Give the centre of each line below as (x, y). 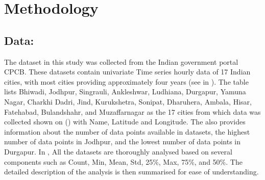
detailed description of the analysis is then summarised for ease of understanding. (131, 172)
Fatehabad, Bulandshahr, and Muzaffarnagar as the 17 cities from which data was (132, 111)
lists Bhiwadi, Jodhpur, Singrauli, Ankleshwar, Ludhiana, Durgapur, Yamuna (125, 92)
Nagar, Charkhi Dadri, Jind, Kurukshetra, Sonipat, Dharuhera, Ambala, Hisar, (128, 101)
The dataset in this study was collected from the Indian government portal (121, 61)
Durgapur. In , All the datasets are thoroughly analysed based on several (118, 151)
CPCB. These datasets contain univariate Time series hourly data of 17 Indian (127, 72)
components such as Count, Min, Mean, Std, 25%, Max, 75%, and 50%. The (123, 161)
